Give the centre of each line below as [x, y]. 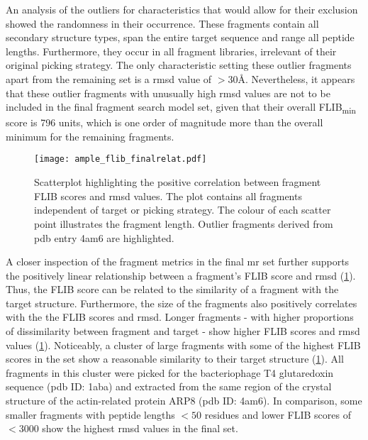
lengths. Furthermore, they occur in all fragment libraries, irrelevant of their [171, 51]
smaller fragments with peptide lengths [90, 414]
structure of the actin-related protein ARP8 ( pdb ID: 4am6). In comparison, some [184, 401]
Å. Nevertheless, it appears [296, 78]
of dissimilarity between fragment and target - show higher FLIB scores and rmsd [183, 331]
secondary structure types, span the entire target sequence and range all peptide [180, 37]
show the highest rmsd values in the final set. [140, 428]
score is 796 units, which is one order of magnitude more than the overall [165, 122]
